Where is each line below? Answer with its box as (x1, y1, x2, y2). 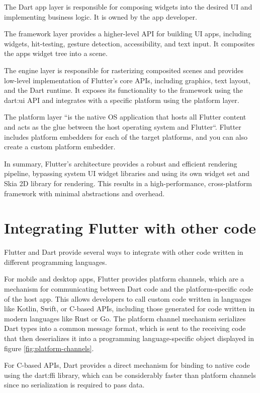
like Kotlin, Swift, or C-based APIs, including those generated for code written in (4, 303, 255, 314)
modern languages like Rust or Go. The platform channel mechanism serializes (4, 313, 246, 323)
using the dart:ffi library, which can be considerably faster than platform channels (4, 369, 256, 380)
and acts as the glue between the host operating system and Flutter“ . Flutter (4, 121, 241, 132)
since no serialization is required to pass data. (4, 379, 145, 390)
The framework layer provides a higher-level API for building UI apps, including (4, 28, 251, 39)
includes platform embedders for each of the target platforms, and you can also (4, 131, 247, 142)
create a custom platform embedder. (4, 141, 116, 152)
